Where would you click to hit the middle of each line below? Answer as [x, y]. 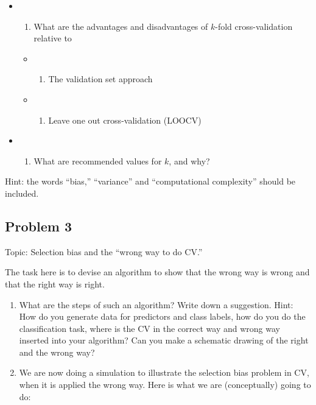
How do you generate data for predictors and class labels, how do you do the [162, 316]
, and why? [189, 160]
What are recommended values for [98, 160]
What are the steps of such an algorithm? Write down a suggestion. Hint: [156, 304]
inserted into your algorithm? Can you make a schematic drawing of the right [164, 340]
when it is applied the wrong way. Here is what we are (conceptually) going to [165, 385]
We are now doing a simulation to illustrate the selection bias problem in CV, [164, 372]
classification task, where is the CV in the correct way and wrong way [149, 328]
